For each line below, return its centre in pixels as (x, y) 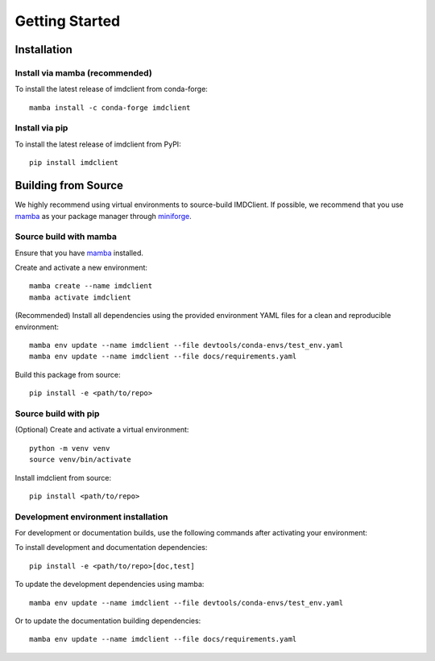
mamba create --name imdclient (91, 286)
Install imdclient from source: (63, 477)
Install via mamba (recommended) (83, 72)
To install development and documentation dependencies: (111, 547)
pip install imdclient (74, 163)
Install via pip (41, 128)
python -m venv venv (70, 448)
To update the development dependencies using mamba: (110, 585)
